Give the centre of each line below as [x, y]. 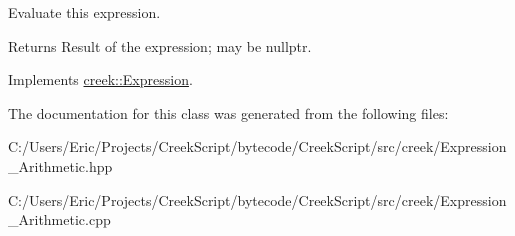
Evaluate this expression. [84, 12]
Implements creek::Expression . [100, 79]
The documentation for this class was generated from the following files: [228, 112]
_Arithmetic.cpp [59, 219]
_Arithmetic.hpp [60, 165]
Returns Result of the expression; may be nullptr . [160, 45]
